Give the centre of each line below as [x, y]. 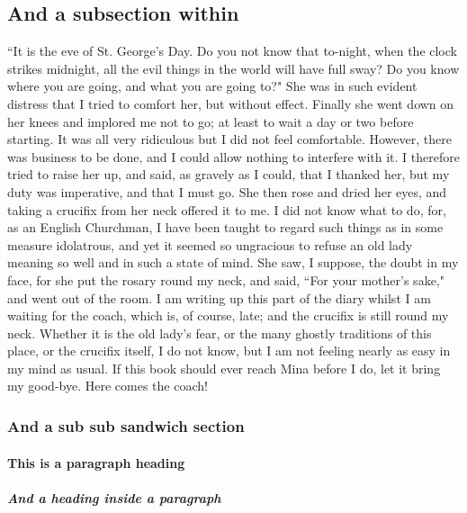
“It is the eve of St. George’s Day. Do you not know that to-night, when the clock [232, 51]
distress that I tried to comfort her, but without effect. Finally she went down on [231, 103]
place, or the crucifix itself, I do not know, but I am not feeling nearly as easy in [229, 351]
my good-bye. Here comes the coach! [108, 386]
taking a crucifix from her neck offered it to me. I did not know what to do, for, [227, 209]
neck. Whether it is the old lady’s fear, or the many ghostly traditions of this [220, 333]
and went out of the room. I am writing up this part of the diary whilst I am [219, 297]
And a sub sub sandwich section [126, 426]
